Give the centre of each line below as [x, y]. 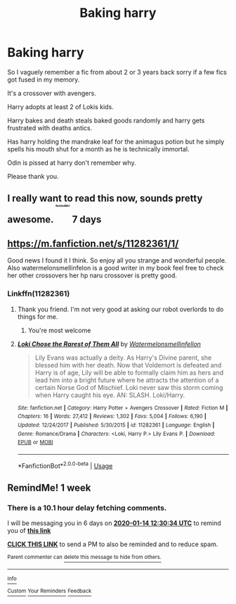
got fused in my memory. [44, 80]
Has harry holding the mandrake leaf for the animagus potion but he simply [116, 141]
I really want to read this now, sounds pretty [105, 199]
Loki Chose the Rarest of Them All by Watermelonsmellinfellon [109, 344]
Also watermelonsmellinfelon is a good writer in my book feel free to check [116, 268]
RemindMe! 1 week [49, 488]
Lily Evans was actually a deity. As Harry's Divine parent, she [123, 358]
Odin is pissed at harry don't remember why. [72, 163]
